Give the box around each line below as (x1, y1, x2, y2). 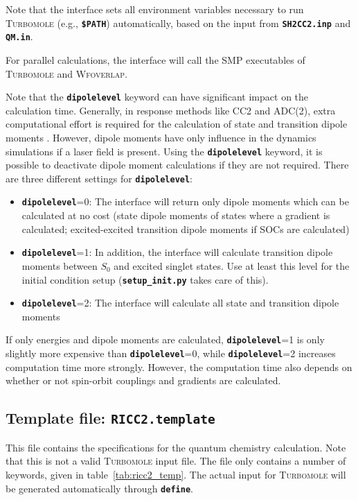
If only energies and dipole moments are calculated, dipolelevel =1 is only (6, 332, 325, 347)
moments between (21, 258, 98, 273)
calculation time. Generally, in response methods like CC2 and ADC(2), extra (6, 103, 336, 117)
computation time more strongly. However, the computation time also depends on (6, 359, 352, 374)
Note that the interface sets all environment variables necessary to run (6, 2, 304, 16)
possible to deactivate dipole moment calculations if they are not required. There (6, 157, 349, 172)
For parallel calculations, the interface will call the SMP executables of (6, 52, 305, 67)
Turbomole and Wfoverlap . (6, 66, 128, 80)
